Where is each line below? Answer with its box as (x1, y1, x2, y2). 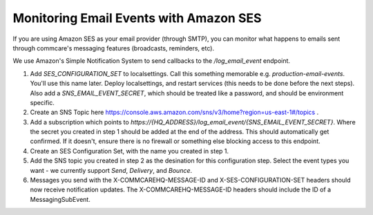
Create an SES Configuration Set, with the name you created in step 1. (30, 147, 229, 155)
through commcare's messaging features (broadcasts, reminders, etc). (12, 44, 214, 52)
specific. (30, 98, 55, 106)
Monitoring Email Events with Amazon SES (12, 10, 262, 26)
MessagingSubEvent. (30, 195, 91, 203)
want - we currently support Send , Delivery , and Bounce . (30, 166, 193, 174)
